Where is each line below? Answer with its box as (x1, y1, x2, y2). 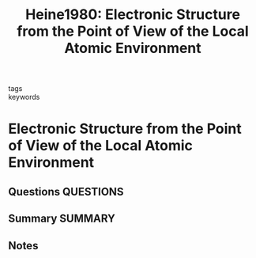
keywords (8, 93, 40, 102)
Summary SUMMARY (8, 212, 116, 226)
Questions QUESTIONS (8, 184, 124, 199)
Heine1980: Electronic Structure (24, 6, 241, 24)
